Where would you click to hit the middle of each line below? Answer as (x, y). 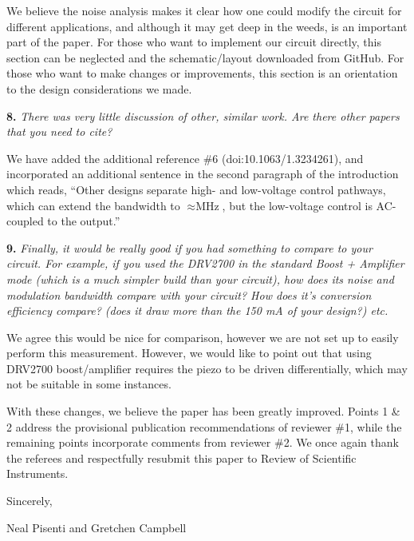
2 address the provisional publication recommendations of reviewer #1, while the (204, 426)
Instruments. (37, 473)
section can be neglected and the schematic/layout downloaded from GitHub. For (205, 57)
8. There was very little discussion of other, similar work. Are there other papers (203, 115)
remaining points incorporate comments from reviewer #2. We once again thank (203, 442)
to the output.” (84, 221)
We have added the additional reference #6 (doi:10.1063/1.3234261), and (185, 158)
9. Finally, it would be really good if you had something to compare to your (189, 247)
